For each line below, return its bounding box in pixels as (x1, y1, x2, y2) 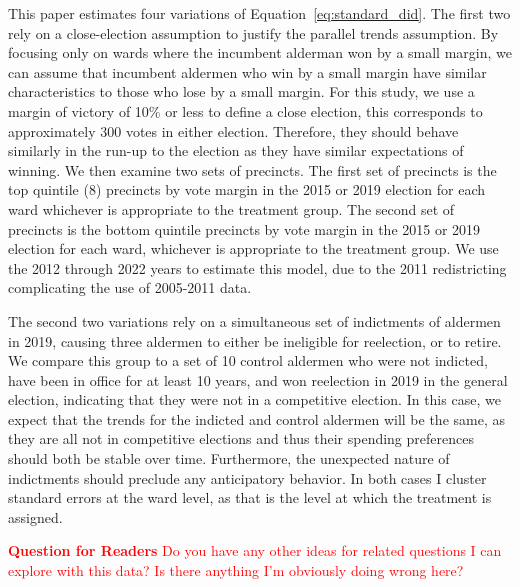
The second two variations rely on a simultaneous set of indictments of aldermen (8, 310, 501, 331)
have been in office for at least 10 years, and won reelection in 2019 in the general (8, 369, 508, 390)
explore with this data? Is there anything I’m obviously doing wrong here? (8, 560, 464, 581)
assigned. (8, 506, 63, 527)
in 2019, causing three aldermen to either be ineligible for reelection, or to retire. (8, 330, 502, 351)
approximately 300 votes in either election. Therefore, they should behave (8, 120, 459, 141)
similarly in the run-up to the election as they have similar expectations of (8, 140, 464, 161)
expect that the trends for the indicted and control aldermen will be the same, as (8, 408, 505, 429)
